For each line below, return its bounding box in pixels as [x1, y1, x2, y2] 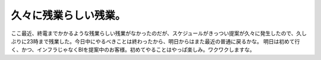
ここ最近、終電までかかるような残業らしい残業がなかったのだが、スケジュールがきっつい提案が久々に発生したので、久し [11, 30, 307, 37]
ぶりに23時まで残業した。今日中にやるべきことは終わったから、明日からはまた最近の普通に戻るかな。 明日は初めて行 [11, 37, 300, 45]
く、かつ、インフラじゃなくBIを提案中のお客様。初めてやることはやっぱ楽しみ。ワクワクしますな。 [11, 46, 255, 53]
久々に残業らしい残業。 [11, 9, 126, 22]
